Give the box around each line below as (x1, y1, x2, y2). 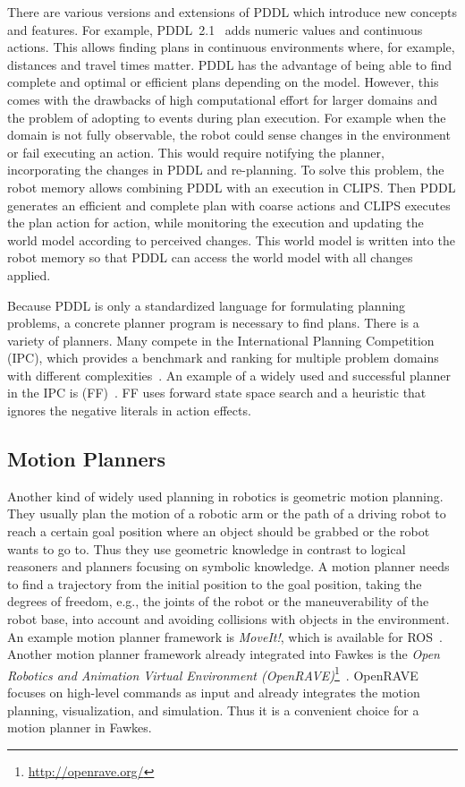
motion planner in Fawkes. (7, 718, 152, 737)
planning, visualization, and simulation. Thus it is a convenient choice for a (7, 700, 419, 719)
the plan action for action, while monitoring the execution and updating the (7, 213, 424, 232)
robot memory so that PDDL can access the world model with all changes (7, 248, 413, 267)
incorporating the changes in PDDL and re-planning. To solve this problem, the (7, 160, 444, 179)
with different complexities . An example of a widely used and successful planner (7, 365, 451, 384)
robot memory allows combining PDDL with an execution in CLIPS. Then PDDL (7, 177, 456, 196)
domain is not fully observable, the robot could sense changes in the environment (7, 125, 451, 144)
